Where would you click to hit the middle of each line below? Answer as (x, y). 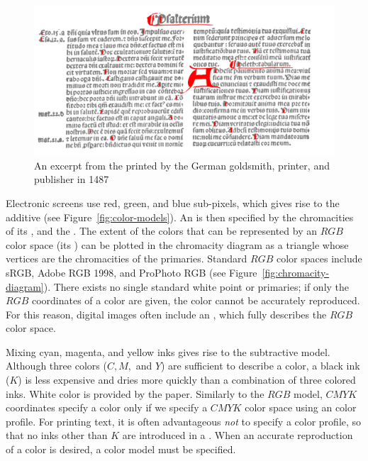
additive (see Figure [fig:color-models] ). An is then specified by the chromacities (180, 217)
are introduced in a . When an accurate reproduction (238, 435)
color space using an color (301, 407)
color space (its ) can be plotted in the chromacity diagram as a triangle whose (177, 244)
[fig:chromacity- (296, 272)
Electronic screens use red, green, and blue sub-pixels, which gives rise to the (173, 202)
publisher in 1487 (72, 179)
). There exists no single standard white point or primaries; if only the (196, 286)
